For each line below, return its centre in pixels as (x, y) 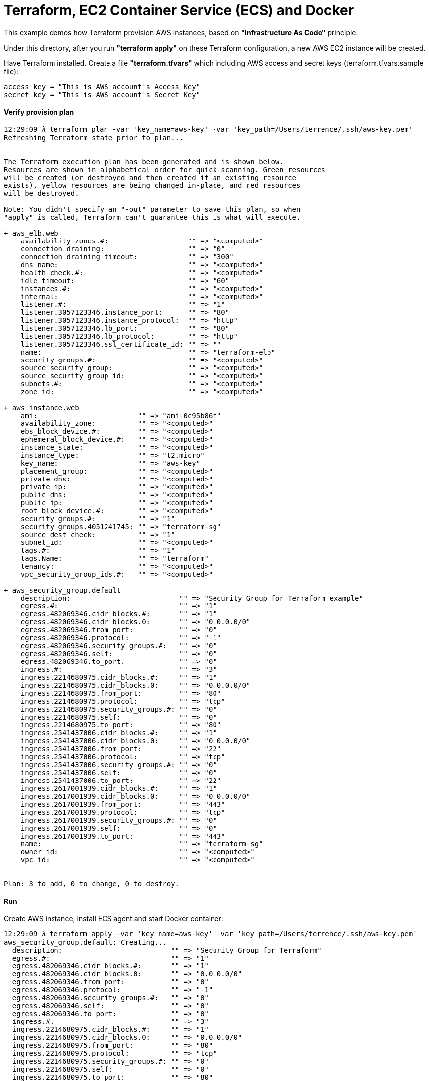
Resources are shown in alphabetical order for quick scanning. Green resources (165, 169)
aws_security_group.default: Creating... (85, 942)
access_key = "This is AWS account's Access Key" (102, 87)
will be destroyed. (42, 193)
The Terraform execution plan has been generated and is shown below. (144, 161)
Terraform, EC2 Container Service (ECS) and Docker (179, 10)
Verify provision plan (39, 112)
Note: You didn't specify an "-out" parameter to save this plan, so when (152, 209)
